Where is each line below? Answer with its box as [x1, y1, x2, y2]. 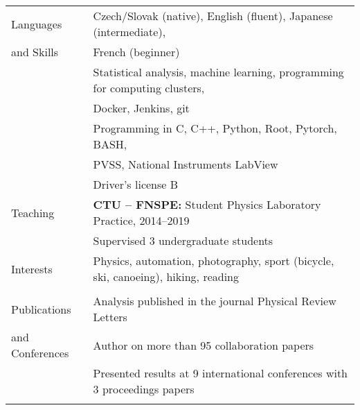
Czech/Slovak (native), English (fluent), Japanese [93, 8, 333, 24]
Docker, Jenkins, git [93, 100, 190, 116]
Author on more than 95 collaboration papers [93, 336, 314, 353]
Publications [11, 300, 71, 317]
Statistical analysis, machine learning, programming [93, 64, 344, 80]
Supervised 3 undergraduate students [93, 232, 273, 248]
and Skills [11, 44, 59, 60]
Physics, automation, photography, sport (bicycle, [93, 253, 334, 268]
